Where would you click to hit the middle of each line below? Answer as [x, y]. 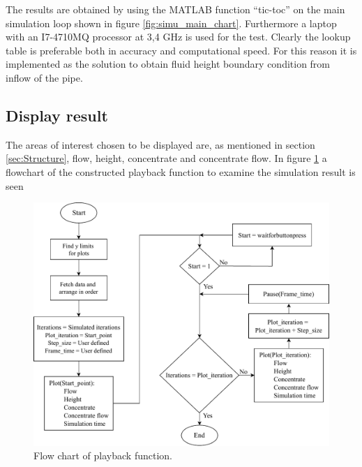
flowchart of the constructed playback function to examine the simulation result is [181, 171]
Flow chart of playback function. [103, 455]
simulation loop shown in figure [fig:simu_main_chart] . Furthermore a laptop [171, 23]
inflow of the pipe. [44, 77]
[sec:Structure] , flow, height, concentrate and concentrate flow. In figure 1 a [166, 158]
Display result [57, 115]
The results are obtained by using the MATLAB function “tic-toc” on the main [175, 9]
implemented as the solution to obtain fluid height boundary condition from [168, 64]
